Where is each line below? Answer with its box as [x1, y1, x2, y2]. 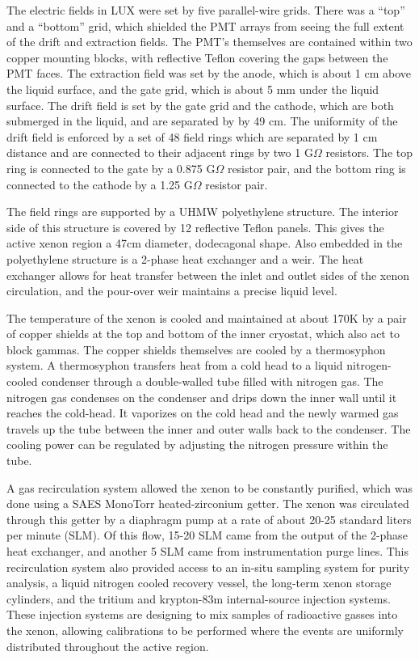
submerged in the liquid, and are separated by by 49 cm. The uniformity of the [6, 112, 398, 129]
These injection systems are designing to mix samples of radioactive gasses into [6, 606, 398, 623]
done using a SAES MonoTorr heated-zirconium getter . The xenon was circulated [6, 495, 409, 512]
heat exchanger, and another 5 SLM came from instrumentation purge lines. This [6, 543, 409, 559]
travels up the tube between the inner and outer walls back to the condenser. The [6, 420, 411, 437]
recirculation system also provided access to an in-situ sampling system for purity [6, 558, 410, 575]
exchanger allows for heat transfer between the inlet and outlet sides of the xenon [6, 266, 409, 283]
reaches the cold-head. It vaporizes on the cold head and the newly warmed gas [6, 404, 399, 421]
